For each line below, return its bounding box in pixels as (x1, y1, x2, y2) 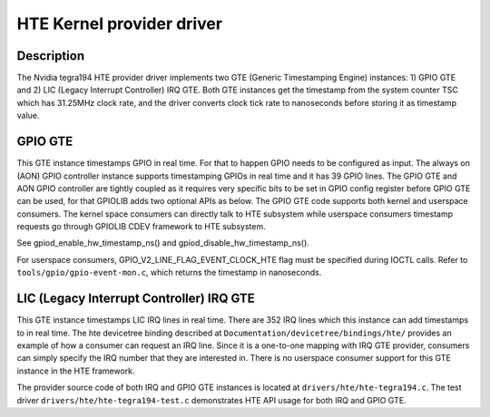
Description (16, 48, 85, 63)
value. (16, 110, 40, 121)
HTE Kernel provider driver (16, 14, 222, 34)
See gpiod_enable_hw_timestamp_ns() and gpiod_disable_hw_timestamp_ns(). (16, 238, 310, 248)
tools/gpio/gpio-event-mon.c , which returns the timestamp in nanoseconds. (16, 267, 322, 278)
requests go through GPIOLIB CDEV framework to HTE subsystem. (16, 221, 267, 232)
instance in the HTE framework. (16, 365, 135, 376)
